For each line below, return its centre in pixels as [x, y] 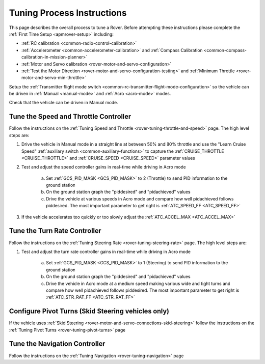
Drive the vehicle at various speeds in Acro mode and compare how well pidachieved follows [140, 198]
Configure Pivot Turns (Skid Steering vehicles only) [89, 311]
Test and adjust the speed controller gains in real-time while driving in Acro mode [104, 167]
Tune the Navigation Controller [57, 344]
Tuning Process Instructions [68, 13]
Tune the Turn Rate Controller [55, 231]
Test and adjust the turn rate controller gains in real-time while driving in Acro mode [106, 252]
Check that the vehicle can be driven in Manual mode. [64, 103]
